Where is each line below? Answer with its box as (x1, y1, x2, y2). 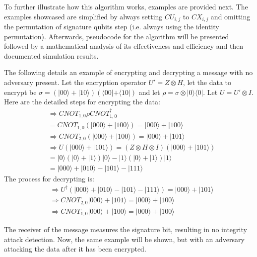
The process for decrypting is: (4, 173, 94, 184)
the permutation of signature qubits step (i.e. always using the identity (4, 21, 219, 32)
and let (138, 86, 160, 97)
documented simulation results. (4, 50, 99, 61)
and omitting (210, 11, 251, 21)
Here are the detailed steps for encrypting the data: (4, 96, 160, 107)
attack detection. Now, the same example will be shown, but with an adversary (4, 234, 245, 244)
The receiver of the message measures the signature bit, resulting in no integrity (4, 224, 247, 235)
